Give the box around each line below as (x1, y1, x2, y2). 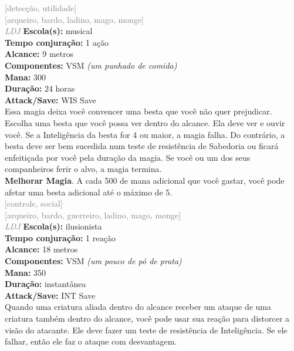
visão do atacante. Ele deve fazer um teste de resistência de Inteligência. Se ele (5, 323, 288, 336)
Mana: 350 (5, 266, 46, 278)
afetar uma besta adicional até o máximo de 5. (5, 185, 173, 198)
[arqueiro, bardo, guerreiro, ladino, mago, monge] (5, 208, 181, 221)
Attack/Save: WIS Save (5, 93, 96, 106)
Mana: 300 (5, 70, 46, 83)
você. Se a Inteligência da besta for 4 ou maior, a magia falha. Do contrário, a (5, 128, 285, 140)
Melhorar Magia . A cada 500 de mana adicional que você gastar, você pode (5, 174, 285, 186)
